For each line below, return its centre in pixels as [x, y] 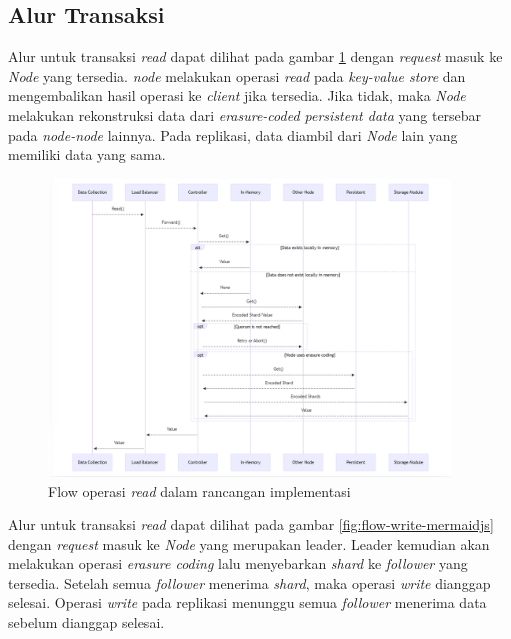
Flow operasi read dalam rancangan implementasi [199, 490]
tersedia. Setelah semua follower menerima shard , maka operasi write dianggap [249, 582]
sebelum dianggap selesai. [86, 622]
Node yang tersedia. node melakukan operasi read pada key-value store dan [237, 75]
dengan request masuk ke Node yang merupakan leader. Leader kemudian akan [249, 543]
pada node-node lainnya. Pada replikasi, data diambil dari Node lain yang [233, 134]
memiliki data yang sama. [87, 154]
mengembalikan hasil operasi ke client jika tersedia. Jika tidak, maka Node [237, 95]
